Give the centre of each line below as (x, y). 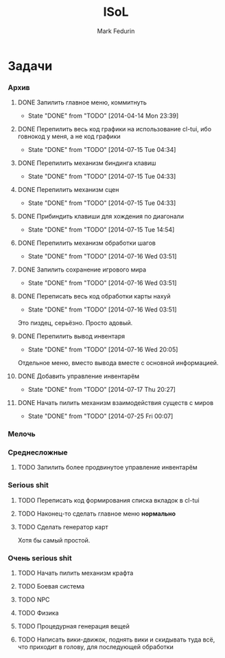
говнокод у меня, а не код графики (69, 136)
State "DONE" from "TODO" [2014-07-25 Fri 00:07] (100, 416)
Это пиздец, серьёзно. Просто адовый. (75, 323)
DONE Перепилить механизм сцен (68, 190)
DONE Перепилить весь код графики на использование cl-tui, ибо (115, 129)
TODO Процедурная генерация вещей (73, 626)
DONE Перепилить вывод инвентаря (71, 336)
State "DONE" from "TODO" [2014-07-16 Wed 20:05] (103, 350)
